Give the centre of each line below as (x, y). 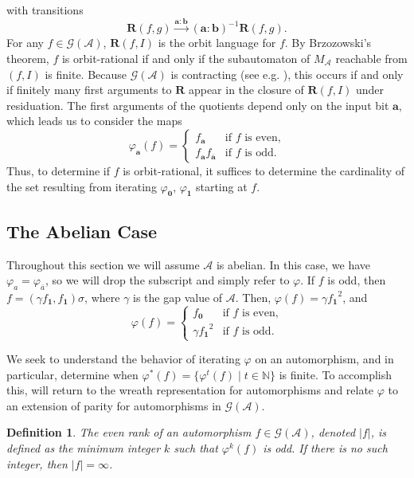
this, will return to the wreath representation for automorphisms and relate (190, 390)
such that (196, 448)
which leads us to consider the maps (94, 121)
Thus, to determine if (59, 170)
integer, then (37, 463)
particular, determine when (72, 374)
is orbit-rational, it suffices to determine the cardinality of (264, 170)
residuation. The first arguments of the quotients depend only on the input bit (198, 105)
